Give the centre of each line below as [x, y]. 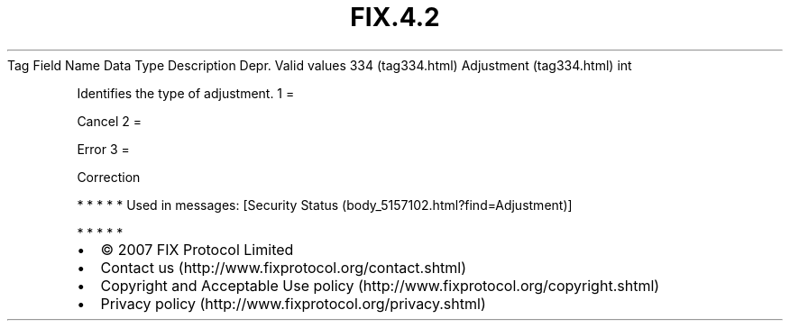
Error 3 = [103, 149]
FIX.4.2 [395, 17]
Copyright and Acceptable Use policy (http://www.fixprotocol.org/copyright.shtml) [380, 285]
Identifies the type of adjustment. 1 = [186, 93]
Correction [109, 177]
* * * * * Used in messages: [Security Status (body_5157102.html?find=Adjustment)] [325, 205]
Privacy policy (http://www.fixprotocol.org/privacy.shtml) [293, 303]
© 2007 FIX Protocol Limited [197, 249]
